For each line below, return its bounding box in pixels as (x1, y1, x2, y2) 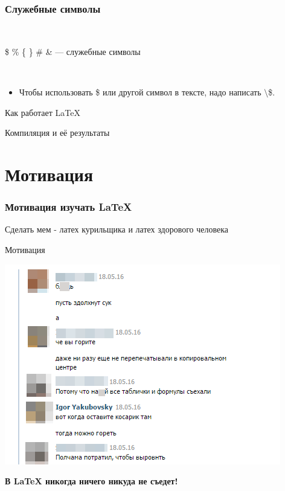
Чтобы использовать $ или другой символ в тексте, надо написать (19, 86, 261, 98)
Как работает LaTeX (5, 106, 80, 118)
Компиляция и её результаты (5, 126, 110, 139)
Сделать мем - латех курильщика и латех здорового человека (5, 223, 229, 236)
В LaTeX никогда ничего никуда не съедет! (5, 475, 178, 487)
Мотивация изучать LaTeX (5, 199, 132, 214)
